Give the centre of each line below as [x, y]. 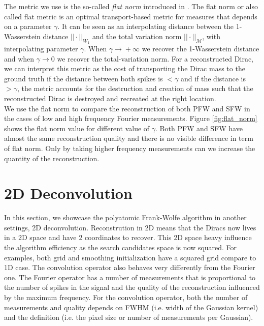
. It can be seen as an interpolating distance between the [146, 26]
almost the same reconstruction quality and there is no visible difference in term [129, 138]
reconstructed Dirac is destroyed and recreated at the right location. [110, 98]
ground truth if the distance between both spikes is [84, 78]
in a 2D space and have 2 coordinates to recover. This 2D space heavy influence [128, 237]
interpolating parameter [41, 48]
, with [211, 36]
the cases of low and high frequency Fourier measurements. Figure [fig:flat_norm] [131, 118]
